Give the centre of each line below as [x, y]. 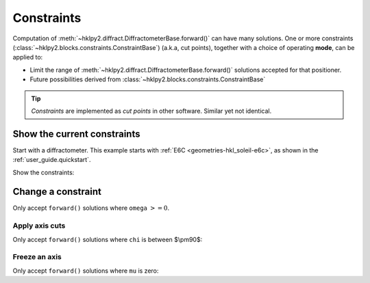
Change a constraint [57, 192]
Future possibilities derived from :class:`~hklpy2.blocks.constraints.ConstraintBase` [148, 79]
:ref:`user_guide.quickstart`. [52, 160]
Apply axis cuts [39, 226]
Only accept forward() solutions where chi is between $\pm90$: [108, 239]
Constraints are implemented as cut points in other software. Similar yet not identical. [151, 111]
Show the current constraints [76, 134]
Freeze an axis [37, 257]
